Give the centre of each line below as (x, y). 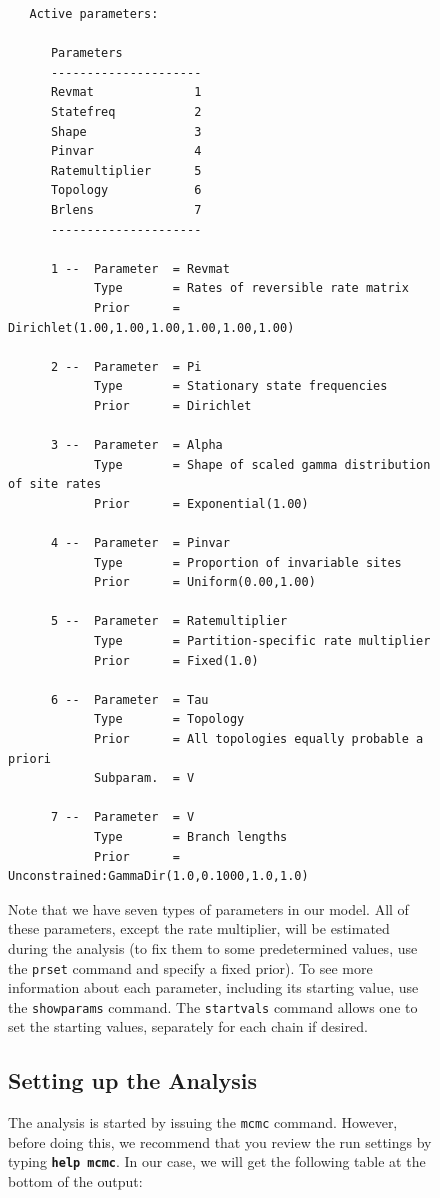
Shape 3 (126, 131)
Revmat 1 (126, 92)
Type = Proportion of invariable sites (247, 562)
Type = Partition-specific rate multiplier (262, 641)
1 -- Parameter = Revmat (140, 268)
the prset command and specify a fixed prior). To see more (190, 967)
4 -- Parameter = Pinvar (140, 543)
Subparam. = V (144, 778)
